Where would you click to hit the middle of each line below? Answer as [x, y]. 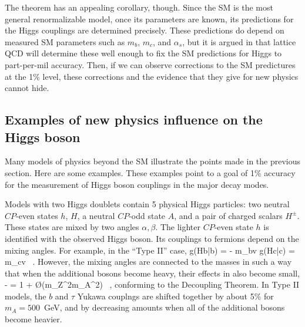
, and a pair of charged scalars [228, 215]
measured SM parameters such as [65, 41]
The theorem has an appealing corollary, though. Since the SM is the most [139, 7]
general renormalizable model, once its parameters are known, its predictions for [149, 18]
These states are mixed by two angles [72, 227]
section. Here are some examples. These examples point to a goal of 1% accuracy [150, 172]
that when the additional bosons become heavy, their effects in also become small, [152, 273]
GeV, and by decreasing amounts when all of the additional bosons [165, 307]
